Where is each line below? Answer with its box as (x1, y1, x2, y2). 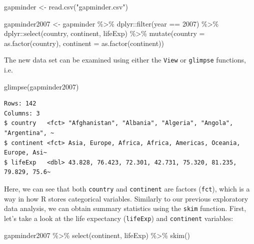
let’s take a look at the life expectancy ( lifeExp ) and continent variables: (4, 212, 233, 223)
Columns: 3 (4, 109, 40, 117)
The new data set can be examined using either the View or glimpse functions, (4, 54, 246, 65)
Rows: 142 (4, 100, 36, 107)
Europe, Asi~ (4, 149, 47, 156)
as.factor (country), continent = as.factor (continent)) (4, 37, 164, 48)
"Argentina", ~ (4, 129, 54, 136)
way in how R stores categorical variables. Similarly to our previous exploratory (4, 193, 248, 203)
